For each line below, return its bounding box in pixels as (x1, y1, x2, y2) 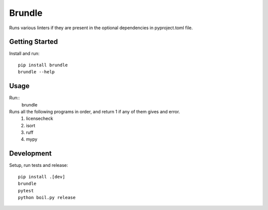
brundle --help (18, 69, 55, 75)
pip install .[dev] (18, 174, 66, 179)
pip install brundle (18, 62, 68, 68)
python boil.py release (18, 195, 76, 200)
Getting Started (9, 38, 58, 46)
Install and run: (9, 51, 40, 56)
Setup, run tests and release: (9, 162, 68, 168)
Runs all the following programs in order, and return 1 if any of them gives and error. (9, 108, 180, 114)
